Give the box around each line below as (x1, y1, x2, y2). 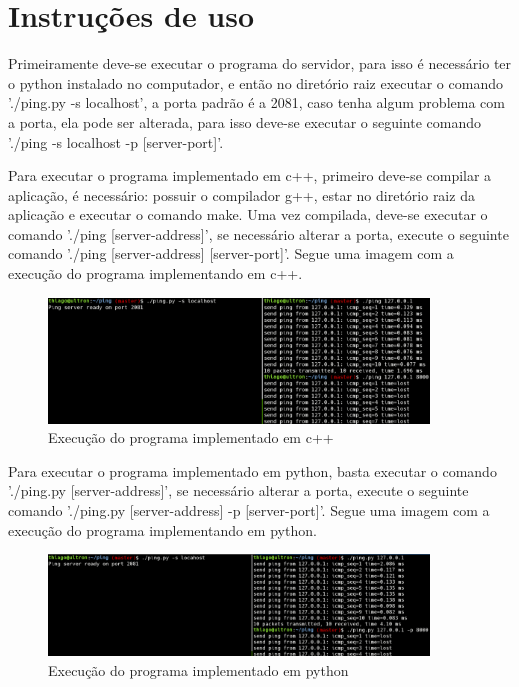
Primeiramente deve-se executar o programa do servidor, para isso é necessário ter (8, 53, 512, 74)
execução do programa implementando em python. (8, 519, 317, 540)
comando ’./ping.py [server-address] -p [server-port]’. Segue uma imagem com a (8, 499, 490, 520)
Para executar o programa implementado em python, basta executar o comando (8, 460, 497, 481)
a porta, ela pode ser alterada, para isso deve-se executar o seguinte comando (8, 111, 482, 132)
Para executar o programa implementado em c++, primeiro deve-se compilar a (8, 165, 492, 186)
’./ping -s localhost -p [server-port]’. (8, 131, 224, 152)
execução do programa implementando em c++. (8, 263, 303, 284)
